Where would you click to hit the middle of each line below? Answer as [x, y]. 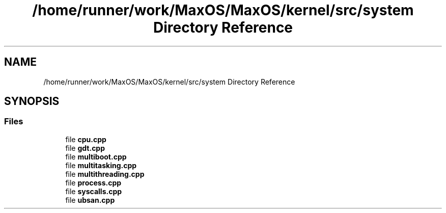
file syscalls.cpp [94, 191]
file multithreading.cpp [105, 174]
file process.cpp [93, 182]
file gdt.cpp [85, 148]
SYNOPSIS [32, 101]
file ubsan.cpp [90, 200]
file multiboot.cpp [96, 156]
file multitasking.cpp [101, 165]
